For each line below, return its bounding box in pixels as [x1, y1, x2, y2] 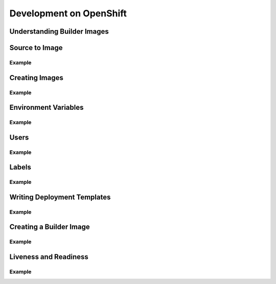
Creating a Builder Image [9, 223, 90, 231]
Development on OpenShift [9, 8, 127, 19]
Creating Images [9, 73, 63, 82]
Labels [9, 163, 32, 172]
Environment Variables [9, 103, 84, 112]
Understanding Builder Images [9, 27, 109, 36]
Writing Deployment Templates [9, 193, 111, 201]
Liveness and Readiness [9, 253, 89, 262]
